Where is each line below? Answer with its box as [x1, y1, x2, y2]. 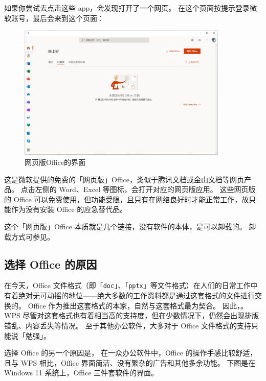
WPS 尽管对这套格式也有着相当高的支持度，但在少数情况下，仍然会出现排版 [4, 310, 259, 321]
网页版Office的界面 [25, 157, 85, 168]
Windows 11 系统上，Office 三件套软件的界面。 [4, 367, 159, 378]
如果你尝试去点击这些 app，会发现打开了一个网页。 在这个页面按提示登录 [4, 3, 250, 13]
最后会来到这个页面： [32, 12, 104, 23]
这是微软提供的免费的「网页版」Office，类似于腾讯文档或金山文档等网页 [4, 174, 244, 184]
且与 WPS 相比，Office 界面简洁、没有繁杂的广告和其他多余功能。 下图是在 [4, 357, 256, 368]
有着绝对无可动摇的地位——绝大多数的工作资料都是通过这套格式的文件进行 [4, 290, 255, 301]
